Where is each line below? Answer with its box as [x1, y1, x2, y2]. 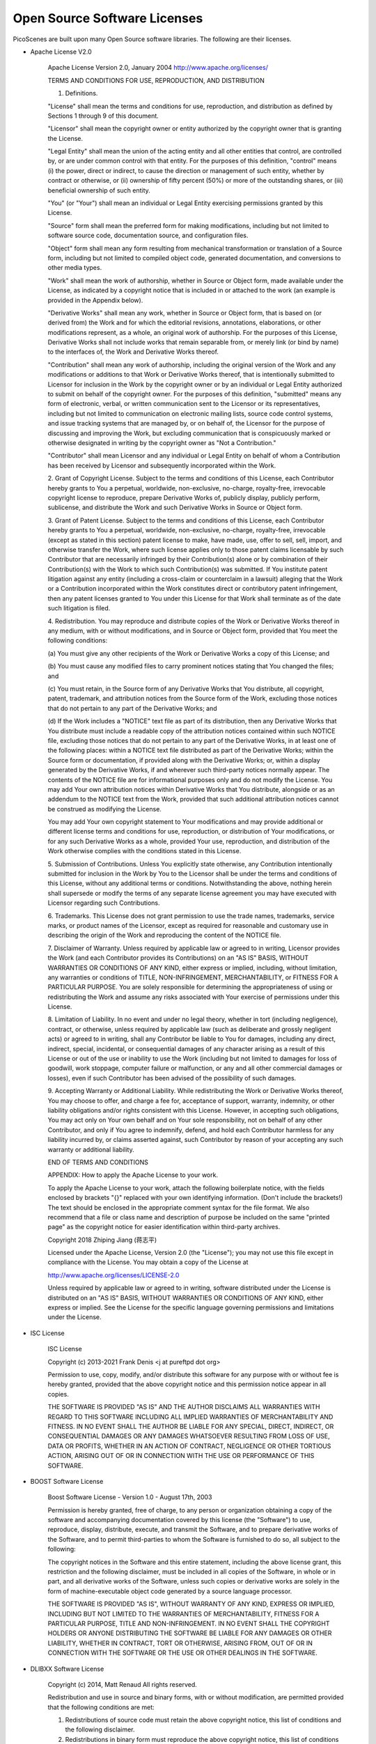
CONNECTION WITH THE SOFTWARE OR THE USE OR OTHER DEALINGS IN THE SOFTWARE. [47, 1648, 318, 1657]
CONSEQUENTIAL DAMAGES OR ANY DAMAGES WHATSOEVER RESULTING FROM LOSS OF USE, [47, 1432, 330, 1441]
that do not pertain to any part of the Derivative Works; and [47, 704, 217, 712]
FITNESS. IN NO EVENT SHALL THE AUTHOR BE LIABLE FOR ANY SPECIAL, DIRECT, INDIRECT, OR [47, 1422, 334, 1430]
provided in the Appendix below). [47, 296, 143, 304]
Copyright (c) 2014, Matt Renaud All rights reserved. [47, 1680, 198, 1688]
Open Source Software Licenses [13, 10, 203, 26]
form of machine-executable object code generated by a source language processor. [47, 1587, 292, 1595]
